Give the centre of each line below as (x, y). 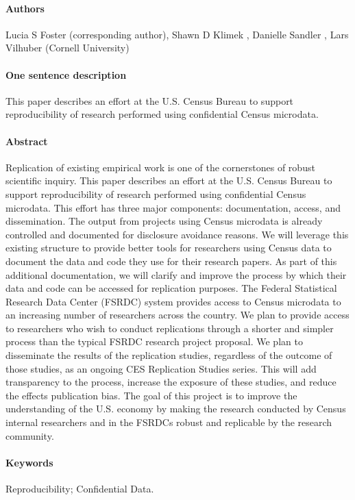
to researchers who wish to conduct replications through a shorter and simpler (170, 328)
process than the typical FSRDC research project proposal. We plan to (154, 341)
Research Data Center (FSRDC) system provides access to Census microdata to (173, 301)
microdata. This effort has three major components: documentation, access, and (173, 207)
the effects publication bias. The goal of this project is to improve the (151, 395)
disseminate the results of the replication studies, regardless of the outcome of (169, 355)
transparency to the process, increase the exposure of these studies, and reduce (171, 382)
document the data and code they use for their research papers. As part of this (171, 261)
